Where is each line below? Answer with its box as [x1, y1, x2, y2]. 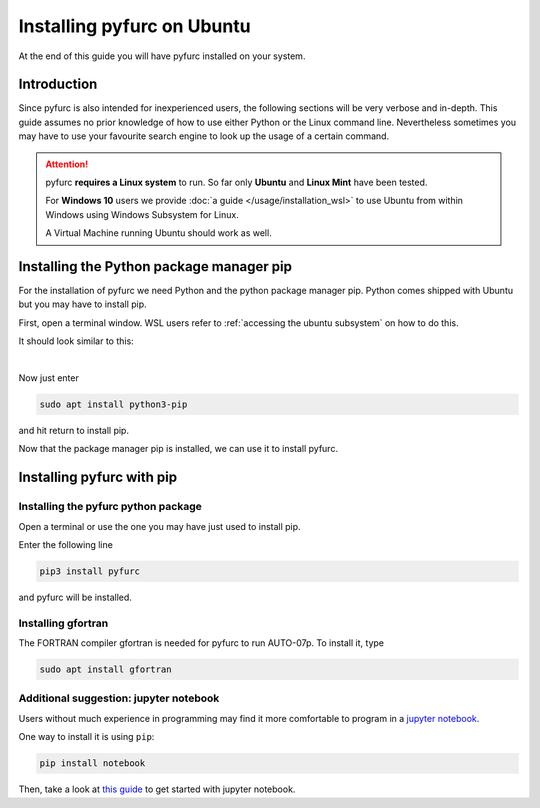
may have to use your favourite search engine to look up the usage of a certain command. [18, 130, 390, 142]
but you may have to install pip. [18, 298, 147, 310]
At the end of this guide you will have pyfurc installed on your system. [18, 50, 306, 62]
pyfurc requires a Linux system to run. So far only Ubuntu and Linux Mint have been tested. [45, 176, 428, 189]
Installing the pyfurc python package [18, 500, 202, 514]
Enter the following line [18, 538, 114, 550]
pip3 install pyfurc [39, 565, 140, 577]
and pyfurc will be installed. [18, 591, 132, 603]
